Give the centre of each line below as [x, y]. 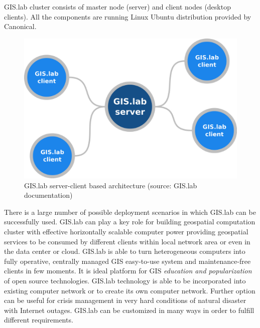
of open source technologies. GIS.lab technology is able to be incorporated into [125, 280]
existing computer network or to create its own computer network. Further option [130, 290]
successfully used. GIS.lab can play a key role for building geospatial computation [130, 222]
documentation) [48, 195]
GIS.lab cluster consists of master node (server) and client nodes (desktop [117, 7]
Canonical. [20, 26]
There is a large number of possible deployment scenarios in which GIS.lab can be [130, 212]
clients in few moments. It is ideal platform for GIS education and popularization [128, 271]
